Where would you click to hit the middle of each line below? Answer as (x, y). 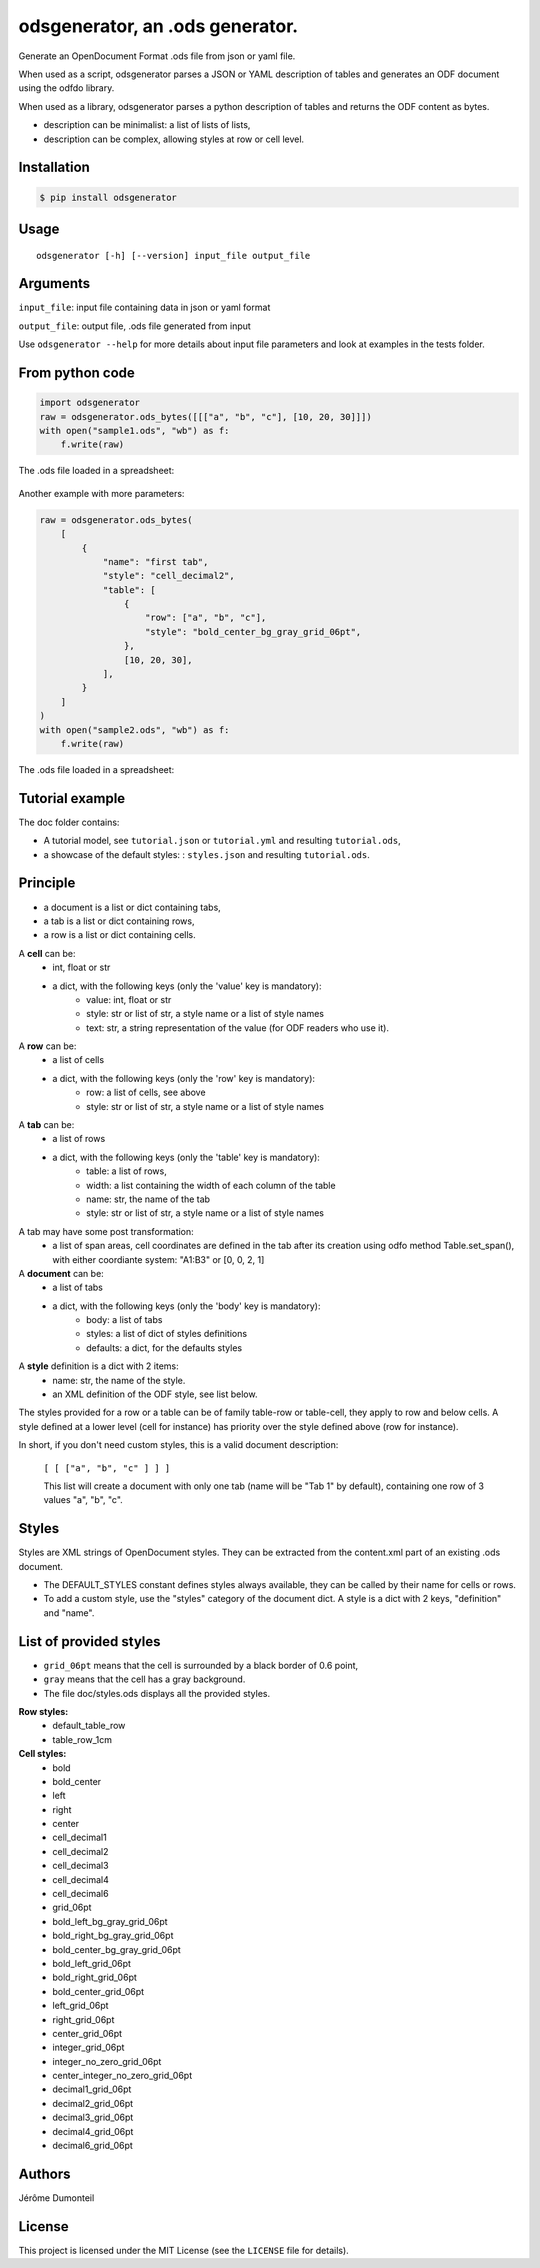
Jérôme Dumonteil (56, 2197)
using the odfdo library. (66, 88)
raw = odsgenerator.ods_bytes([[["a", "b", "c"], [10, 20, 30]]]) (205, 416)
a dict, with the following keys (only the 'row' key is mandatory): (183, 1078)
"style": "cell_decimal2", (168, 576)
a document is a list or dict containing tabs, (132, 907)
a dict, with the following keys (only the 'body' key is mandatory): (186, 1306)
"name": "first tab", (155, 561)
